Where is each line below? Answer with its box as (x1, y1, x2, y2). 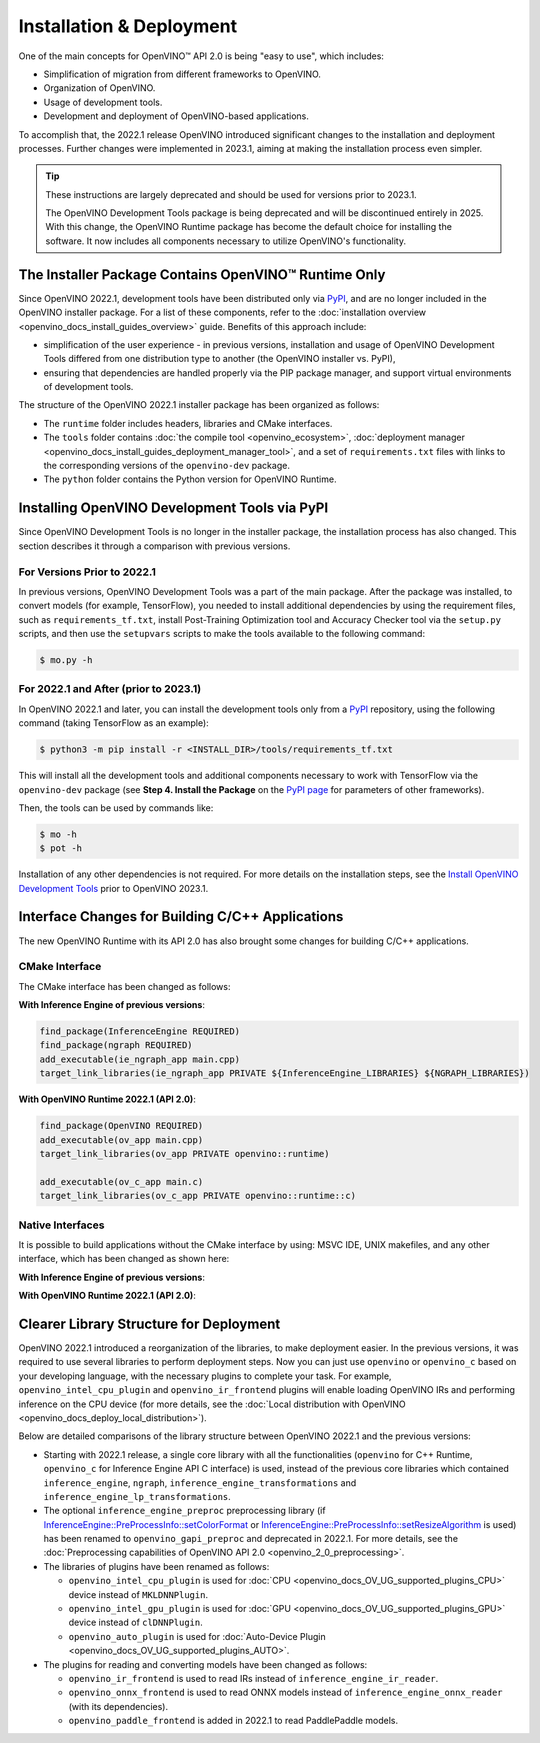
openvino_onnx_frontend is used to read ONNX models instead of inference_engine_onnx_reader (68, 1686, 504, 1699)
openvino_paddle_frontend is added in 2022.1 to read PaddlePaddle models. (68, 1715, 399, 1727)
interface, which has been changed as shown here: (18, 1253, 230, 1265)
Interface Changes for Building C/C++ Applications (18, 908, 344, 925)
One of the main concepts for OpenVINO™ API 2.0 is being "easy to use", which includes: (18, 50, 385, 62)
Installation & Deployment (18, 15, 238, 37)
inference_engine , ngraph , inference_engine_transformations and (43, 1476, 357, 1489)
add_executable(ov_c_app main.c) (39, 1176, 204, 1187)
